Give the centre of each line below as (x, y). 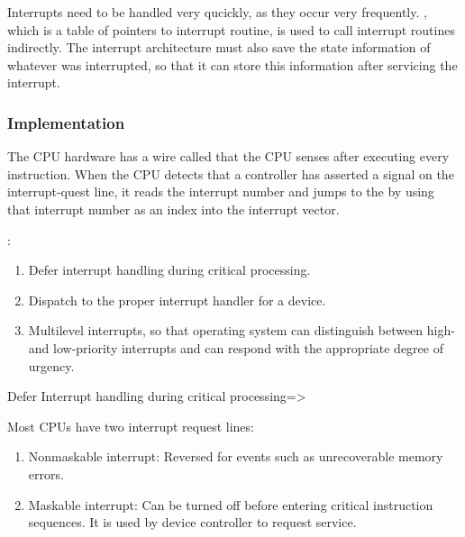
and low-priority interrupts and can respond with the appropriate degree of (236, 347)
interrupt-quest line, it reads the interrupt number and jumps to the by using (221, 191)
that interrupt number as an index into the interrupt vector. (173, 209)
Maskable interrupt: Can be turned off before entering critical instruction (231, 504)
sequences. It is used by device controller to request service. (192, 522)
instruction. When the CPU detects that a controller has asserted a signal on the (231, 173)
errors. (46, 473)
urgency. (51, 365)
